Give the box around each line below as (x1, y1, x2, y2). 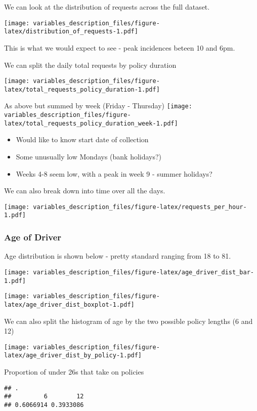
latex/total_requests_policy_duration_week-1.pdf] (4, 119, 178, 127)
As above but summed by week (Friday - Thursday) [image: (4, 100, 192, 111)
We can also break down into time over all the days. (4, 185, 165, 196)
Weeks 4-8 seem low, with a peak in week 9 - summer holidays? (16, 168, 212, 179)
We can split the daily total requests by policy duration (4, 59, 177, 70)
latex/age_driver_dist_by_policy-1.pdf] (4, 352, 142, 359)
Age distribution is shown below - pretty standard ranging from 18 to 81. (4, 251, 231, 261)
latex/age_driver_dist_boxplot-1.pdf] (4, 301, 135, 308)
